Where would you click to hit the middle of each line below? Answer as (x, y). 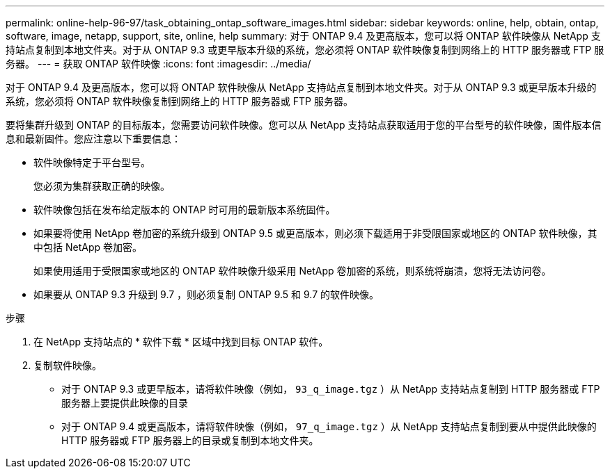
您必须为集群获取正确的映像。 (102, 186)
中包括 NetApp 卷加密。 (88, 247)
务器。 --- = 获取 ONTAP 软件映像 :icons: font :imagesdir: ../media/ (158, 64)
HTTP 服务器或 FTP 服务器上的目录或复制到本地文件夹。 (190, 440)
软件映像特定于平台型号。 (92, 162)
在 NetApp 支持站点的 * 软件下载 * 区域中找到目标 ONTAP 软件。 (181, 342)
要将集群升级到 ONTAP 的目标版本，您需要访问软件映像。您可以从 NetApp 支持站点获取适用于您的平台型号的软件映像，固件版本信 (304, 125)
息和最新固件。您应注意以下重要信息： (93, 139)
